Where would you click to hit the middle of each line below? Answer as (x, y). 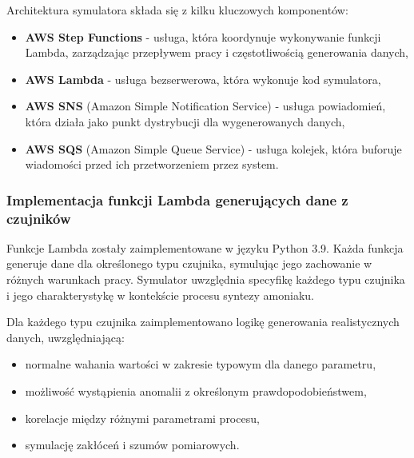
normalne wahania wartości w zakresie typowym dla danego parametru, (201, 364)
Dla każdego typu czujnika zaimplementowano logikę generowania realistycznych (203, 322)
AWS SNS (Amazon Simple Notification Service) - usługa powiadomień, (205, 106)
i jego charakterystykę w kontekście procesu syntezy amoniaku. (160, 295)
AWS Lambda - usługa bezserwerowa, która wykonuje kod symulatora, (203, 79)
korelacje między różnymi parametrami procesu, (142, 418)
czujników (39, 218)
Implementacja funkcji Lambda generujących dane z (177, 199)
